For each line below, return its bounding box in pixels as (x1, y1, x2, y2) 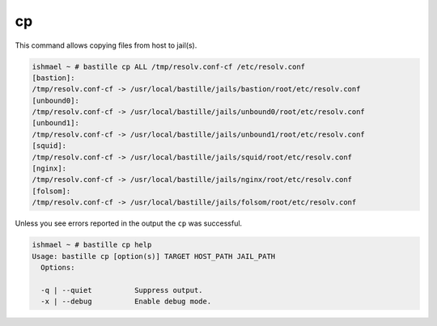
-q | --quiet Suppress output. (40, 286, 203, 294)
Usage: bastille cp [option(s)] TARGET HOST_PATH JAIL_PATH (32, 252, 276, 260)
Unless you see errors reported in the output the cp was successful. (15, 218, 243, 228)
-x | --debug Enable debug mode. (40, 297, 212, 307)
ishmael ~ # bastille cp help (32, 240, 152, 250)
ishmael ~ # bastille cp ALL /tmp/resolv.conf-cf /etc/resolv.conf (32, 61, 306, 71)
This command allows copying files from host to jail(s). (15, 40, 197, 50)
